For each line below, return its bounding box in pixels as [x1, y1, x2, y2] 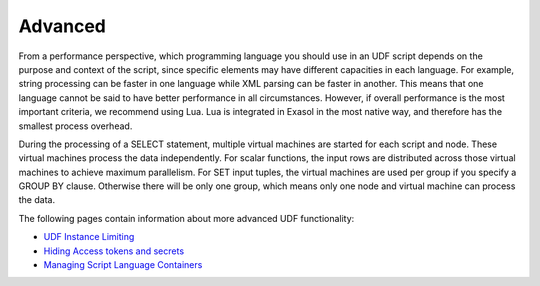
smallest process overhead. [18, 120, 133, 132]
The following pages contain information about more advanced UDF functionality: [18, 212, 355, 224]
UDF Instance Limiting [43, 231, 135, 243]
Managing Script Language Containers [43, 259, 203, 271]
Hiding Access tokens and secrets [43, 245, 185, 257]
